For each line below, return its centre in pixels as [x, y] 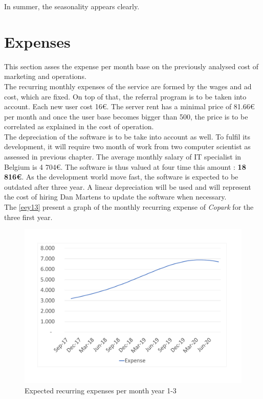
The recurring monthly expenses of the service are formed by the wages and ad [128, 86]
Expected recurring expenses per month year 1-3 [101, 390]
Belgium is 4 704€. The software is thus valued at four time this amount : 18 [125, 166]
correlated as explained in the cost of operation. [79, 126]
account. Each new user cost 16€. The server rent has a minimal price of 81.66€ [129, 106]
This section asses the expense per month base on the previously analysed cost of [131, 66]
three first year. [28, 217]
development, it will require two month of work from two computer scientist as [127, 146]
